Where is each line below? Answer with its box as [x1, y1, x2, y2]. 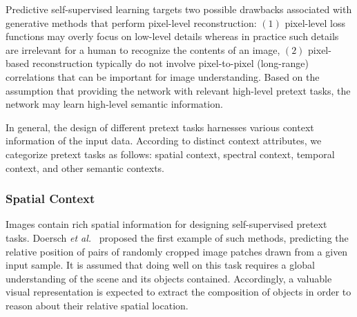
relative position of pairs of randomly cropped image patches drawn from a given [6, 244, 348, 258]
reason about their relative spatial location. [6, 298, 189, 312]
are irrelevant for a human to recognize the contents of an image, [6, 42, 280, 57]
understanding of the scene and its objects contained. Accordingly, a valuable [6, 271, 332, 285]
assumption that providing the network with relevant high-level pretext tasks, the [6, 83, 351, 97]
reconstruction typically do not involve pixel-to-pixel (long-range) [32, 56, 309, 70]
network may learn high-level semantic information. [6, 97, 223, 111]
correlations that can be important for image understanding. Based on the [6, 69, 320, 84]
